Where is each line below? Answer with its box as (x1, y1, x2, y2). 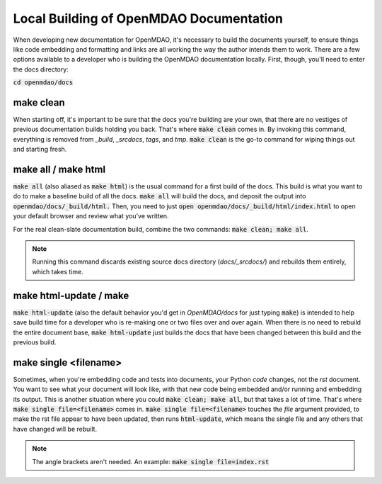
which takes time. (32, 267, 84, 276)
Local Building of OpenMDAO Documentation (13, 11, 283, 26)
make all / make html (13, 164, 106, 175)
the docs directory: (13, 64, 69, 74)
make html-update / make (13, 289, 129, 301)
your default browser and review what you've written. (13, 212, 169, 220)
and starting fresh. (13, 145, 67, 154)
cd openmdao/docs (13, 79, 74, 86)
